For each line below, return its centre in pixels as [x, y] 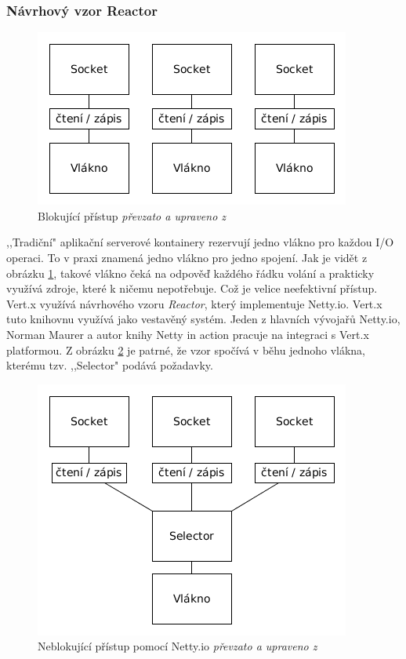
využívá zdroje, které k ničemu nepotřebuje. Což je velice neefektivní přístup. [192, 288]
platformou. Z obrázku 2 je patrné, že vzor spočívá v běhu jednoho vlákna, [186, 350]
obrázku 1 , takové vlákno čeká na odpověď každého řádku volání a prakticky [190, 273]
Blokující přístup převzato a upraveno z [132, 215]
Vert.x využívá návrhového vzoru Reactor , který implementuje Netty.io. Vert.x [194, 303]
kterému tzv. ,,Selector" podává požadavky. [110, 365]
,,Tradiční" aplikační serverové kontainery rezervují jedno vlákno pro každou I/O [200, 242]
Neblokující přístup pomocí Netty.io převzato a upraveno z [178, 646]
